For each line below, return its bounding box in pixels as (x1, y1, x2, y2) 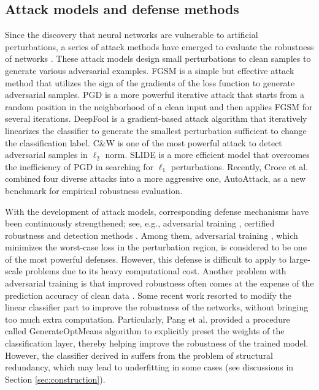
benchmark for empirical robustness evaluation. (5, 184, 183, 197)
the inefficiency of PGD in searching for (5, 160, 154, 173)
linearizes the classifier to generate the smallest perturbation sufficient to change (5, 124, 307, 137)
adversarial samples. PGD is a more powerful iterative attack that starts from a (5, 88, 305, 101)
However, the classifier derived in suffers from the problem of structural (5, 348, 274, 361)
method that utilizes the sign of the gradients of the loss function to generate (5, 76, 295, 89)
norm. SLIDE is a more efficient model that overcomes (105, 148, 310, 161)
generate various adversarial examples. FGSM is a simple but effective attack (5, 64, 294, 77)
